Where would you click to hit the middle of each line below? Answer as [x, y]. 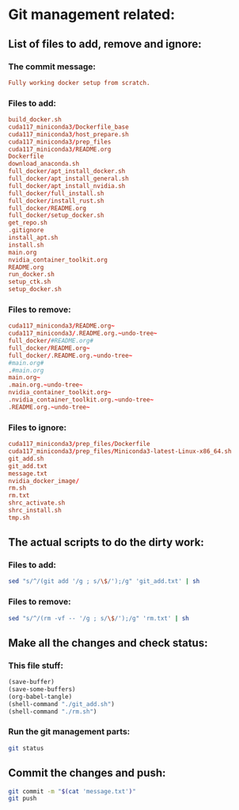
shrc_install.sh [35, 511]
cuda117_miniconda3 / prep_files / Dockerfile [79, 444]
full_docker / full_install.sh [56, 193]
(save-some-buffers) [42, 689]
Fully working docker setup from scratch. [79, 83]
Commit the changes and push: [87, 773]
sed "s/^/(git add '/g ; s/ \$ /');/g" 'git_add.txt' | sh [104, 582]
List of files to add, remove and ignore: [105, 44]
